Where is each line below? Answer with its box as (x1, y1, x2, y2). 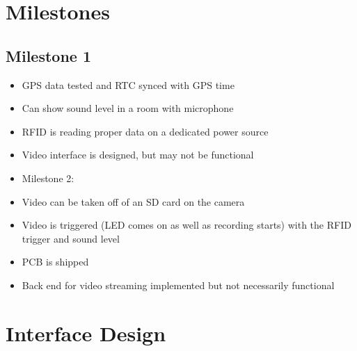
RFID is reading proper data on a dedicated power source (22, 124, 269, 138)
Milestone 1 (6, 44, 91, 66)
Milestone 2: (22, 170, 74, 185)
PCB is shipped (22, 254, 89, 269)
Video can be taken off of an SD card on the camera (22, 194, 245, 209)
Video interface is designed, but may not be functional (22, 147, 254, 162)
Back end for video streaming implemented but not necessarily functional (22, 277, 335, 292)
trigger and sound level (22, 231, 120, 245)
